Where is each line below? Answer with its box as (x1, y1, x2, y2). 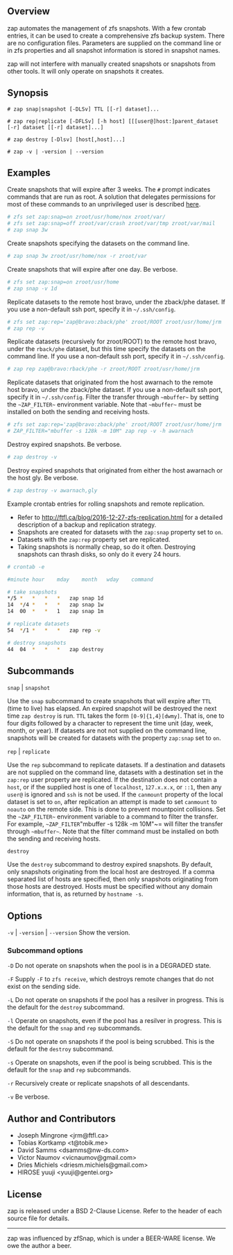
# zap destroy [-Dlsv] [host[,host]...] (7, 136, 126, 143)
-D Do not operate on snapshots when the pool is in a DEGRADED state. (7, 962, 212, 970)
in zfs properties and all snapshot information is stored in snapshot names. (7, 46, 221, 54)
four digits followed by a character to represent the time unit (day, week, (7, 719, 214, 728)
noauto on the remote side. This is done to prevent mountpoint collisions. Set (7, 805, 226, 814)
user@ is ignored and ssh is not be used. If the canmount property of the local (7, 790, 223, 798)
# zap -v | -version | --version (7, 148, 104, 155)
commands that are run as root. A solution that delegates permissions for (7, 192, 216, 201)
